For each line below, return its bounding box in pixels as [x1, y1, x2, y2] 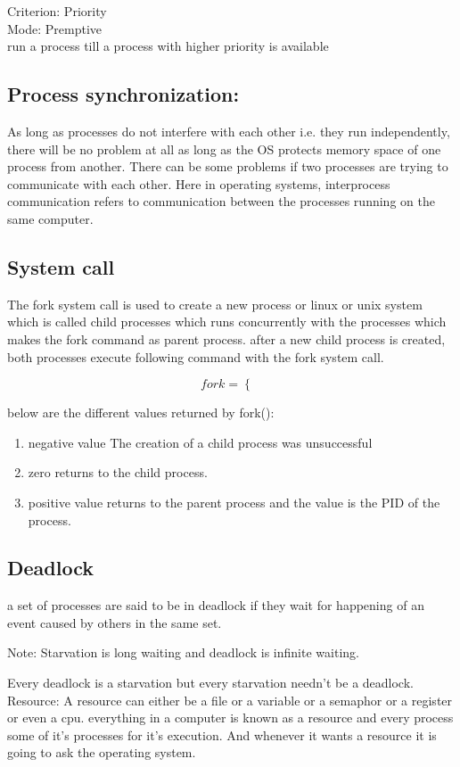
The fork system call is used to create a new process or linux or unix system [7, 294, 423, 313]
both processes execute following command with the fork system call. [7, 347, 384, 366]
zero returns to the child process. [28, 463, 208, 482]
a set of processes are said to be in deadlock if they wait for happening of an [7, 596, 424, 614]
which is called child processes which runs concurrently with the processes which [7, 312, 447, 331]
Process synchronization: [7, 80, 240, 108]
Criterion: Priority [7, 2, 107, 20]
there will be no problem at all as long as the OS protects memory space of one [7, 139, 441, 158]
